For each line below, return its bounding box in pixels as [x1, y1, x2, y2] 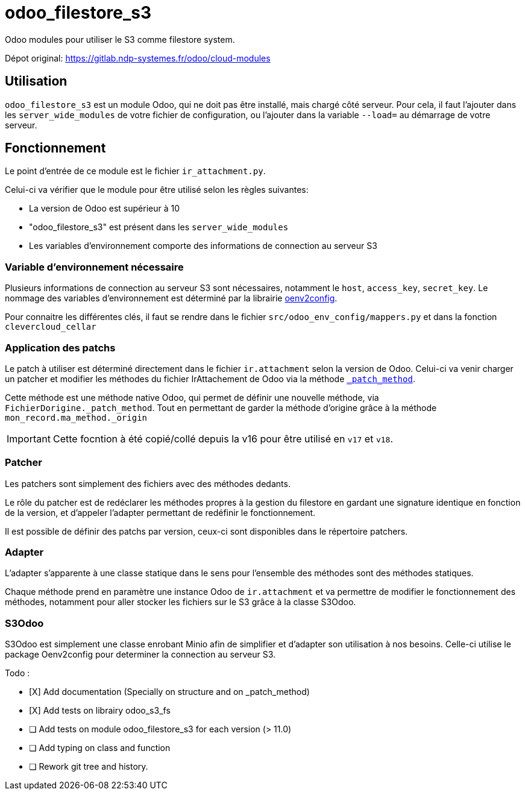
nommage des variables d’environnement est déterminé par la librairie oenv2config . [5, 293, 338, 304]
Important [7, 432, 51, 445]
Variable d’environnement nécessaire [5, 260, 184, 273]
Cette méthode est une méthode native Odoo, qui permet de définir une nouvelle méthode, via [5, 392, 379, 403]
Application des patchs [5, 341, 116, 354]
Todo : [5, 668, 30, 679]
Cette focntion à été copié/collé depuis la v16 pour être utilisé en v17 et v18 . [52, 432, 393, 445]
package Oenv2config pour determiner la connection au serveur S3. [5, 649, 276, 660]
